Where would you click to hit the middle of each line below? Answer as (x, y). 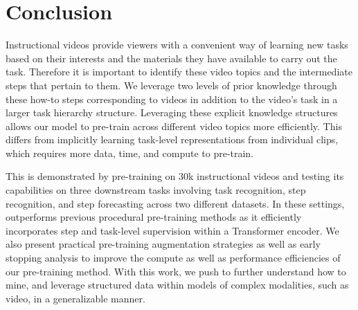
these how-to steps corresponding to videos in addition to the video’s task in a (172, 99)
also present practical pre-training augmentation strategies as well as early (163, 244)
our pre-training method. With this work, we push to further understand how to (176, 271)
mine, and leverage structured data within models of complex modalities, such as (177, 285)
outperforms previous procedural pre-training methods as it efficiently (154, 217)
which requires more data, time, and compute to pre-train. (130, 153)
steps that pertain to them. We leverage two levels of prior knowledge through (171, 85)
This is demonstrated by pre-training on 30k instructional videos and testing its (175, 176)
